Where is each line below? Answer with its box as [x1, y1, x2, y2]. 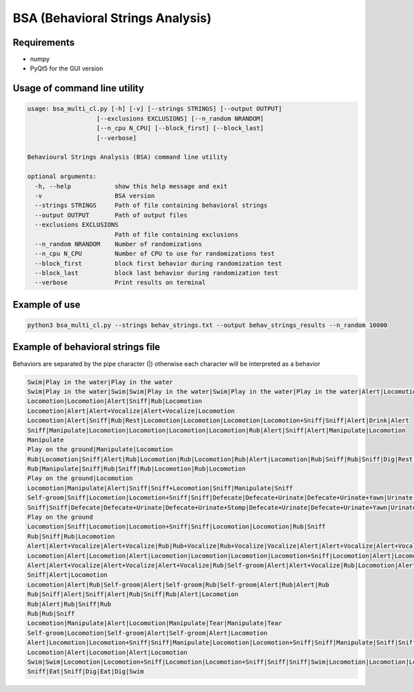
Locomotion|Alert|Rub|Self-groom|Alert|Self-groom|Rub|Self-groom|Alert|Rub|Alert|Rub [27, 580, 330, 589]
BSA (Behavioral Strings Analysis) [12, 10, 212, 26]
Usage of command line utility [12, 83, 144, 95]
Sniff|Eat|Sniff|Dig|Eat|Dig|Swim [27, 668, 144, 675]
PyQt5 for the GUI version [30, 64, 103, 72]
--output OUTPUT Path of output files [34, 211, 188, 219]
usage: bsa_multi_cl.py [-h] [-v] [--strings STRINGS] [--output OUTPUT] [27, 105, 282, 113]
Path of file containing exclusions [114, 230, 239, 238]
